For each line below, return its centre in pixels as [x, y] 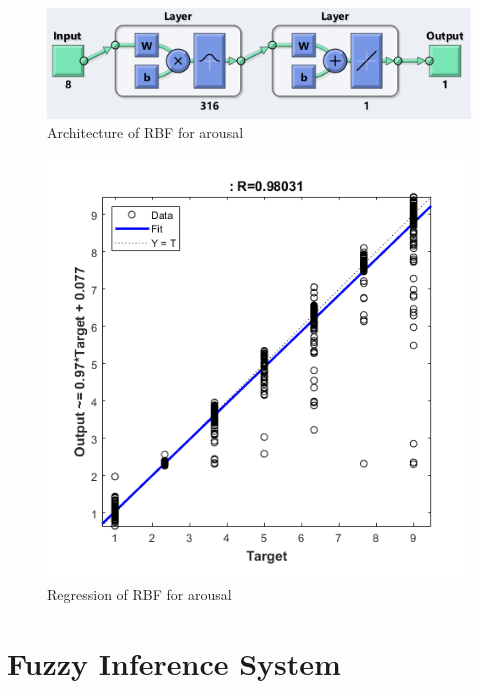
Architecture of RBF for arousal [145, 132]
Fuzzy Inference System [174, 663]
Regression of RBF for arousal [139, 594]
